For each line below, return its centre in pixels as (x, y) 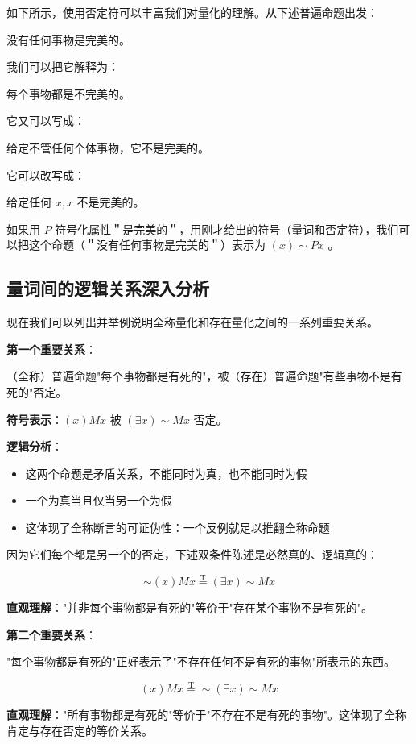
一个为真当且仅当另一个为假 (99, 500)
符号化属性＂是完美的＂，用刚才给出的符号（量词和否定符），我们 (227, 229)
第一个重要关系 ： (51, 349)
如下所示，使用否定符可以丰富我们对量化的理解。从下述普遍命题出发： (192, 12)
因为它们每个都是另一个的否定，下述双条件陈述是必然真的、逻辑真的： (192, 554)
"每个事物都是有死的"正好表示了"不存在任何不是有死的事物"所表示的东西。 (201, 661)
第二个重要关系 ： (51, 634)
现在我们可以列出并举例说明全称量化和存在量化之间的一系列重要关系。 (192, 322)
